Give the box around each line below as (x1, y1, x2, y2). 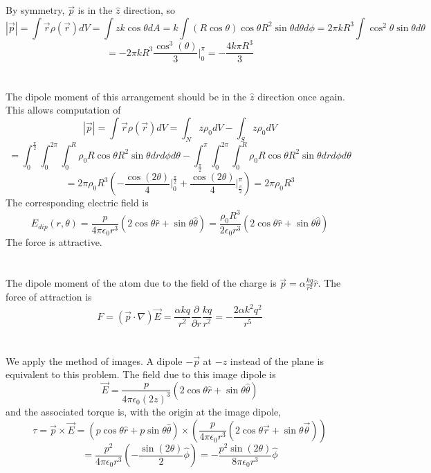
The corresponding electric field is (6, 195, 149, 210)
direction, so (123, 3, 176, 17)
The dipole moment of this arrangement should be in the (6, 89, 247, 103)
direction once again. (257, 89, 345, 103)
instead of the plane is (230, 353, 324, 368)
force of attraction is (6, 289, 92, 304)
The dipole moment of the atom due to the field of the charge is (6, 276, 277, 290)
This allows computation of (6, 102, 121, 117)
